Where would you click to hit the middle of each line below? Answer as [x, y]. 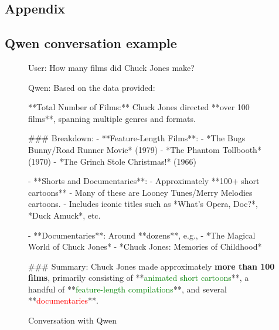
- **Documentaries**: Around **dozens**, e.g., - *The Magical [142, 235]
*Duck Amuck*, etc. [64, 215]
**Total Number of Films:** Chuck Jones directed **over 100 [139, 107]
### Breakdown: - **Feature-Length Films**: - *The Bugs [137, 138]
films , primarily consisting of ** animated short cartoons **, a [139, 278]
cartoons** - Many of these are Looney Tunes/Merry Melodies [140, 192]
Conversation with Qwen [73, 320]
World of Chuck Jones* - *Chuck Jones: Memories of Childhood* [145, 246]
